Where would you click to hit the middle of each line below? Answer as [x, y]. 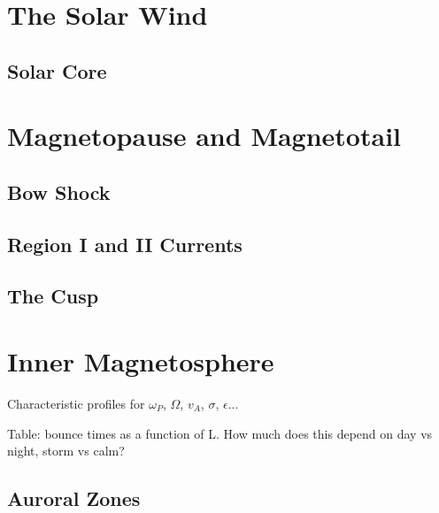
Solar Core [57, 70]
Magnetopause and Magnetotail [204, 136]
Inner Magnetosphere [141, 361]
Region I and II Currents [125, 244]
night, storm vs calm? [66, 451]
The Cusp [53, 296]
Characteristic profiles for [76, 403]
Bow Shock [59, 191]
